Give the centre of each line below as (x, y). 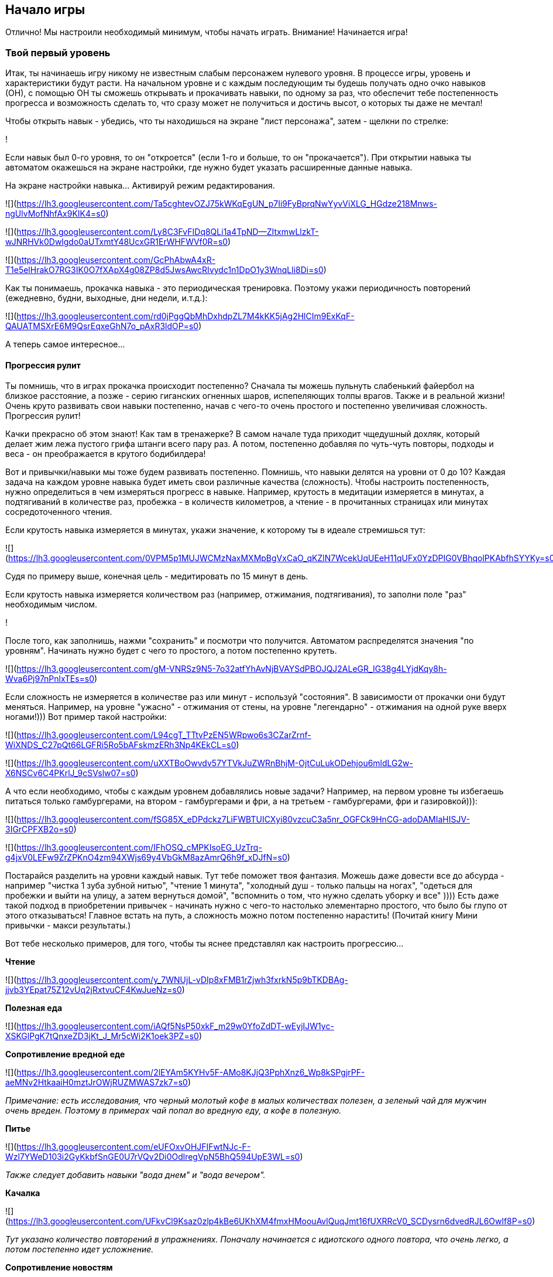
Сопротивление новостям (59, 1268)
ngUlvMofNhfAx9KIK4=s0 (56, 214)
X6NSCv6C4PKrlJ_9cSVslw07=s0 (71, 773)
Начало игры (45, 10)
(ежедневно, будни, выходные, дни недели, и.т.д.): (107, 298)
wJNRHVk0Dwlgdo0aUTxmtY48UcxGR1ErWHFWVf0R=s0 (117, 242)
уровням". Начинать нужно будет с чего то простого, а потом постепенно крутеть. (171, 651)
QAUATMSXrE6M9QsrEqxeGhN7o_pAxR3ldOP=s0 (102, 326)
